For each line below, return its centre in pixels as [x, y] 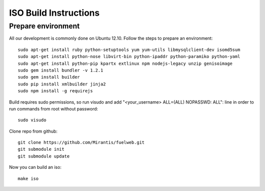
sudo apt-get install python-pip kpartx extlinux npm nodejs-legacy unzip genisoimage [125, 63]
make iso [28, 178]
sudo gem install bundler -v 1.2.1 [61, 70]
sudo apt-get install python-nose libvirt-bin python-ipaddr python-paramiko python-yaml [129, 57]
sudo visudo [32, 120]
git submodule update [44, 156]
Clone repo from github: [33, 131]
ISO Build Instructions [54, 13]
